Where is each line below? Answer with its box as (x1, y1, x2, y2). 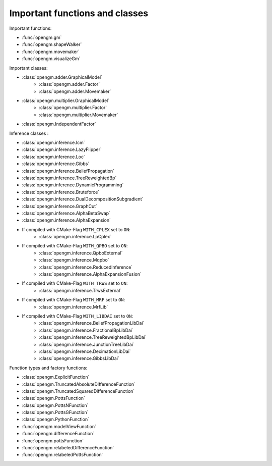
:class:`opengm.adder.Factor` (39, 81, 100, 87)
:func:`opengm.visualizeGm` (22, 56, 81, 62)
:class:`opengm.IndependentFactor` (22, 121, 96, 127)
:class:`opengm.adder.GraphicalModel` (22, 74, 103, 80)
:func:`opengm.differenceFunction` (22, 431, 95, 437)
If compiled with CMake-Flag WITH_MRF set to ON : (22, 297, 125, 303)
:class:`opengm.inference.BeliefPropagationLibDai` (39, 320, 145, 326)
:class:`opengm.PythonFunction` (22, 417, 89, 423)
